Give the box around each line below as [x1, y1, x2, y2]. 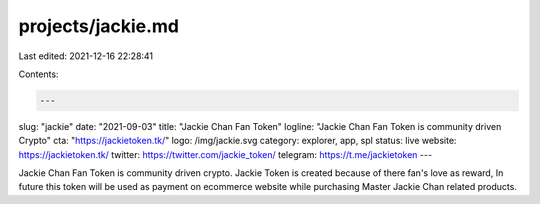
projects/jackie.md [18, 15, 180, 37]
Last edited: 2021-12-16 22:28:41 [18, 50, 154, 62]
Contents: [18, 68, 59, 80]
